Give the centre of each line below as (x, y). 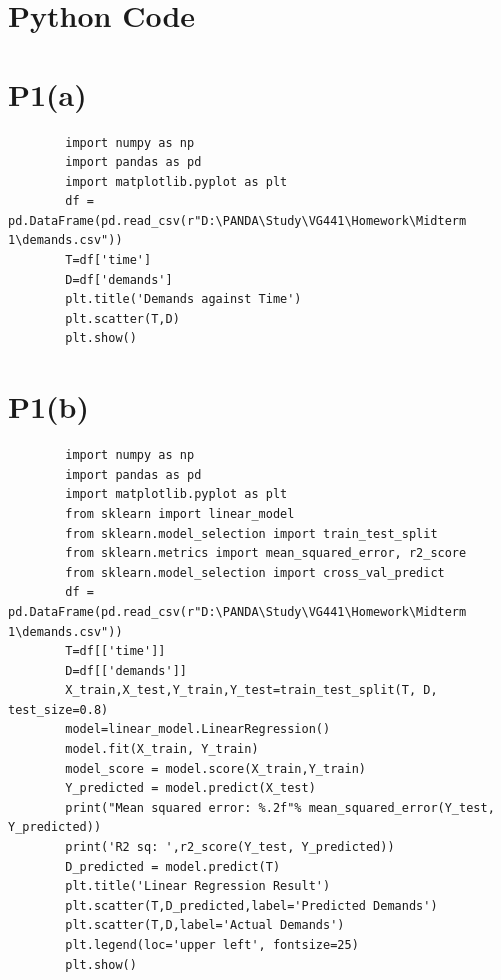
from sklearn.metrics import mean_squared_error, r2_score (266, 553)
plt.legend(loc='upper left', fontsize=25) (212, 945)
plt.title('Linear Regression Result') (198, 886)
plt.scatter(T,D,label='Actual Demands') (205, 925)
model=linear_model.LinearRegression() (198, 729)
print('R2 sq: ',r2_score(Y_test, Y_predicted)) (230, 847)
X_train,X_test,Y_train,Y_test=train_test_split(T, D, (251, 690)
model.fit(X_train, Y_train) (162, 749)
